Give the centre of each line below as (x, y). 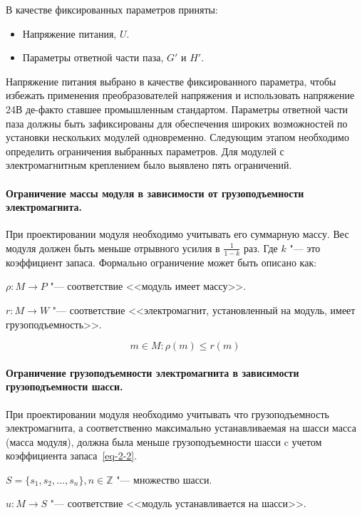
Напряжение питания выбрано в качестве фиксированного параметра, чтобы (171, 81)
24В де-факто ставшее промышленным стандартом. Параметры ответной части (177, 109)
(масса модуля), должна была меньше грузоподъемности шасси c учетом (164, 441)
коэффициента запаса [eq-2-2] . (72, 456)
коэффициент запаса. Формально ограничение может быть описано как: (161, 262)
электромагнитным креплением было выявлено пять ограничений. (149, 165)
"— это (305, 248)
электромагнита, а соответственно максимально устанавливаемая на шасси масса (181, 428)
